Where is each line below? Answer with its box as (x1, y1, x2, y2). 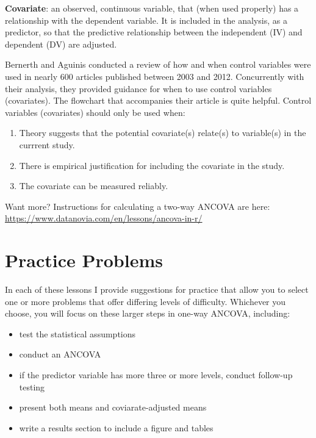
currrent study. (19, 138, 75, 151)
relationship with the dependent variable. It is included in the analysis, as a (5, 13, 287, 26)
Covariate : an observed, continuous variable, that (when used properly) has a (5, 2, 299, 14)
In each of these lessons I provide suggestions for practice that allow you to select (5, 283, 309, 296)
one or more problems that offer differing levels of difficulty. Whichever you (5, 295, 286, 307)
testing (19, 380, 45, 393)
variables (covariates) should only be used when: (5, 106, 185, 118)
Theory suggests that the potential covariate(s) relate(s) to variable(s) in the (19, 126, 306, 139)
